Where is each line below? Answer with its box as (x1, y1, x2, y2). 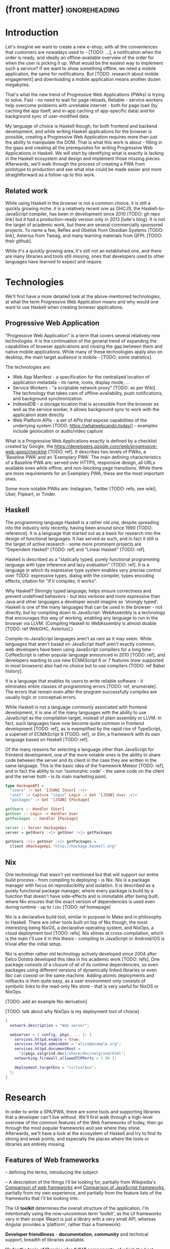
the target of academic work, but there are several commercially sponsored (5, 222, 163, 228)
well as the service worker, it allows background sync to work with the (12, 406, 160, 412)
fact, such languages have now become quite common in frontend (5, 720, 144, 726)
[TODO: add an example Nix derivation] (5, 998, 88, 1004)
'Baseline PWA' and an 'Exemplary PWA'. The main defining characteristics (5, 454, 161, 460)
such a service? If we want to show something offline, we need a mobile (5, 65, 156, 72)
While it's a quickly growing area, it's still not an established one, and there (5, 248, 162, 254)
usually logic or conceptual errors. (5, 694, 77, 700)
